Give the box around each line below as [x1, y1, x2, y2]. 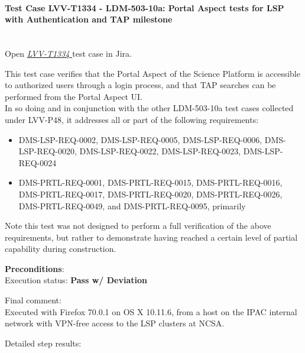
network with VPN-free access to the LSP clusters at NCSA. [5, 317, 225, 329]
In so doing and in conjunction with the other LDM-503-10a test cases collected [5, 102, 294, 114]
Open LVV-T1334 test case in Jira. [5, 47, 132, 59]
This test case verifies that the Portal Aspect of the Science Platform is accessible [5, 67, 300, 79]
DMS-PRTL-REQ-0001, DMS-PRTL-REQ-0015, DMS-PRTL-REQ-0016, [18, 176, 283, 189]
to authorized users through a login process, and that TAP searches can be [5, 79, 276, 91]
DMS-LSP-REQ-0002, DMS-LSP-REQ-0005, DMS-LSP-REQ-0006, [18, 133, 262, 145]
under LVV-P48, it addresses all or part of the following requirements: [5, 113, 259, 125]
